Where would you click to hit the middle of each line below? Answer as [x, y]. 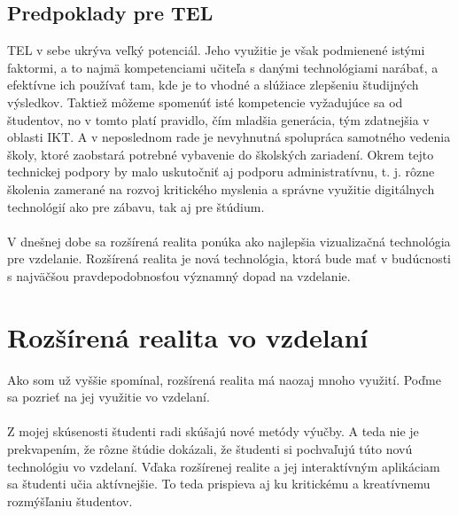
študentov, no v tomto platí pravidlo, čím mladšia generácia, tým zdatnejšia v [218, 119]
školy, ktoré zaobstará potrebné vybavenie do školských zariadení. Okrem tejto [221, 154]
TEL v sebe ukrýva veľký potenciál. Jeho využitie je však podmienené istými [216, 50]
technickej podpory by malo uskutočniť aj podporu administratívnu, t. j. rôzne [221, 172]
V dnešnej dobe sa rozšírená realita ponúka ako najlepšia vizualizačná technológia [229, 241]
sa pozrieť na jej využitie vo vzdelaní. [109, 397]
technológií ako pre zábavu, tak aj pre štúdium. [136, 206]
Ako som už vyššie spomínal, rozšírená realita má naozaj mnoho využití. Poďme [224, 379]
